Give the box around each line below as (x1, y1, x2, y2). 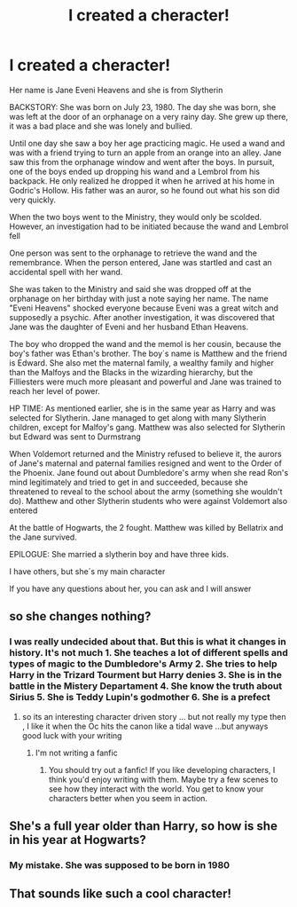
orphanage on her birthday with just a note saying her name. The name (9, 293, 269, 304)
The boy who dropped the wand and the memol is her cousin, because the (9, 338, 282, 349)
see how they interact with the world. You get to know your (48, 783, 264, 794)
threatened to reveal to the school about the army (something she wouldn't (9, 485, 283, 497)
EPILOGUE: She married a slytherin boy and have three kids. (9, 548, 229, 559)
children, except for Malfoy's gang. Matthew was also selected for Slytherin (9, 422, 285, 432)
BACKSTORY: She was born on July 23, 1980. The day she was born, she (9, 101, 277, 112)
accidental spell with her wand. (9, 266, 123, 277)
